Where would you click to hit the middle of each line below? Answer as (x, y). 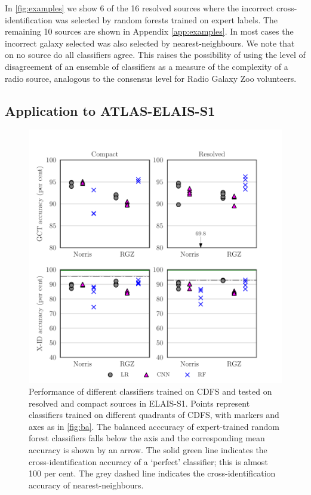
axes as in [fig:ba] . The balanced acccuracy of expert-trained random (154, 426)
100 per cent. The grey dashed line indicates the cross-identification (152, 473)
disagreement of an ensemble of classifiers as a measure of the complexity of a (147, 66)
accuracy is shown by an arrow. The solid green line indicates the (148, 449)
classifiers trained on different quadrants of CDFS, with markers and (154, 415)
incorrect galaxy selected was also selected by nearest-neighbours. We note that (150, 43)
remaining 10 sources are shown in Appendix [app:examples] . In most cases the (149, 31)
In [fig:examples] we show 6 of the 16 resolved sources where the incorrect (139, 8)
